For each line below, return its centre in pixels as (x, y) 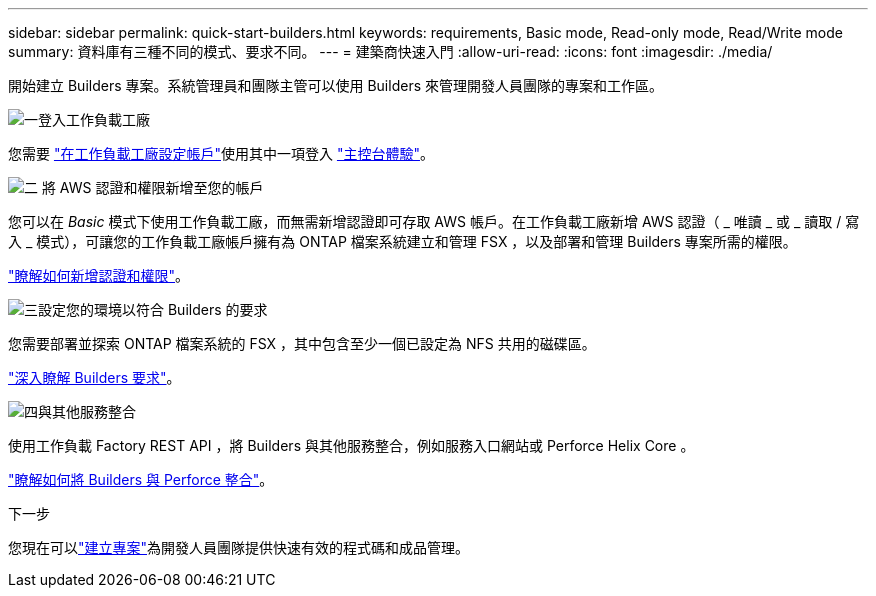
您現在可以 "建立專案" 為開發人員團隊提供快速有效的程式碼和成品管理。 (239, 547)
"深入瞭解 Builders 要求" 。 (94, 377)
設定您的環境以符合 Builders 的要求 (153, 309)
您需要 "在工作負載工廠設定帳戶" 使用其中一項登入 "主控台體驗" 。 (221, 153)
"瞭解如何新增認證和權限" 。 (99, 275)
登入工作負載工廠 (94, 119)
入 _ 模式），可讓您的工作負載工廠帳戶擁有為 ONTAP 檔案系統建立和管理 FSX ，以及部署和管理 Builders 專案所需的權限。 (402, 241)
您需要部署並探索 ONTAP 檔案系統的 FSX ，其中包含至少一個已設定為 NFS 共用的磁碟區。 (302, 343)
